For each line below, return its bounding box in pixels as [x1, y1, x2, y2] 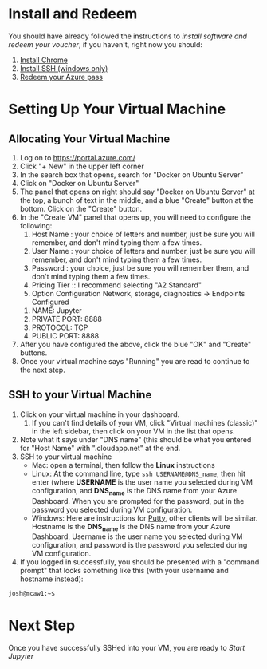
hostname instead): [19, 574, 84, 584]
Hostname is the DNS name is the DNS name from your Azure [31, 521, 230, 533]
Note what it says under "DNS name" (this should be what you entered [19, 434, 252, 444]
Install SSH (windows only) [19, 63, 108, 73]
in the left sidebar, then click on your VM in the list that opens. [31, 426, 235, 436]
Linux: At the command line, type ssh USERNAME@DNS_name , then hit [31, 469, 245, 478]
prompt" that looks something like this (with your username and [19, 566, 229, 576]
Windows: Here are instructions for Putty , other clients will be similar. [31, 513, 258, 523]
